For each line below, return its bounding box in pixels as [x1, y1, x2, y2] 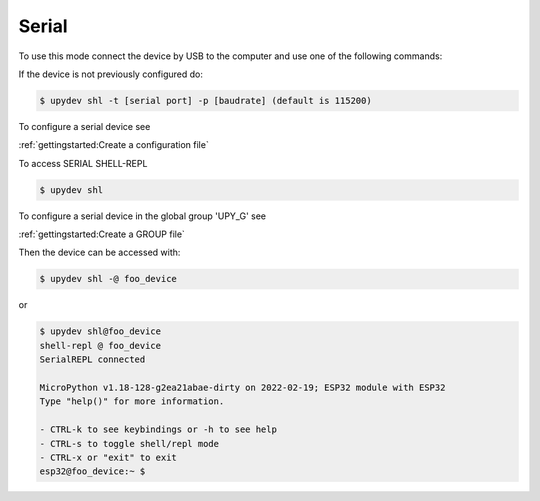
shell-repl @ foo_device [39, 340, 162, 351]
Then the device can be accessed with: [18, 246, 181, 259]
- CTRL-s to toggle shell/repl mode [39, 438, 220, 449]
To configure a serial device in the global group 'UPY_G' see [18, 210, 267, 222]
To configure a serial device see [18, 120, 151, 132]
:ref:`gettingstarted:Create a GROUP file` [18, 228, 185, 240]
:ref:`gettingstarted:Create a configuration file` [18, 139, 209, 151]
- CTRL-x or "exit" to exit [39, 451, 177, 463]
